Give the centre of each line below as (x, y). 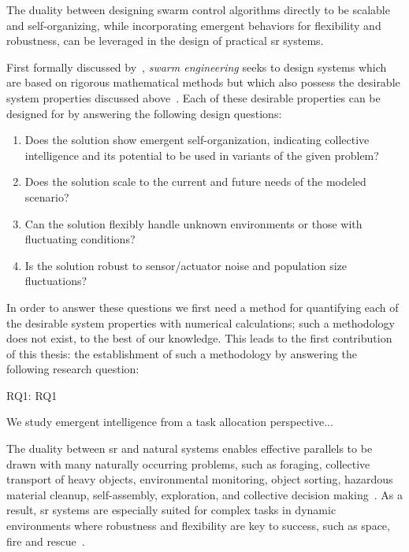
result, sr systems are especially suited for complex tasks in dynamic (171, 510)
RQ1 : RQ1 (32, 395)
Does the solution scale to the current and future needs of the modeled (195, 182)
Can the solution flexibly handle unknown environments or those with (193, 223)
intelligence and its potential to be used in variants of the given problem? (202, 155)
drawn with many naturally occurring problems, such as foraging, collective (188, 463)
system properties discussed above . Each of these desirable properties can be (193, 97)
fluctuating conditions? (80, 239)
